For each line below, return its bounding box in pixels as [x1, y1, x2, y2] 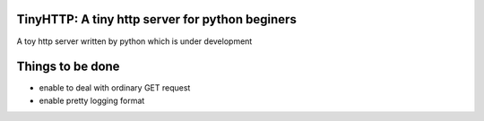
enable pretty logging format [39, 95, 145, 106]
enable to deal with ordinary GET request [39, 82, 191, 93]
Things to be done [16, 59, 120, 74]
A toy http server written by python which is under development [16, 36, 253, 47]
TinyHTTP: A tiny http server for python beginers [16, 12, 298, 27]
